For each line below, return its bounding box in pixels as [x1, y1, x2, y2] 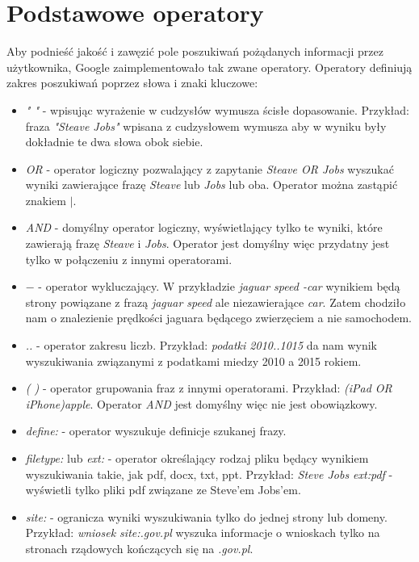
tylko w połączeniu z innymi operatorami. [25, 250, 233, 267]
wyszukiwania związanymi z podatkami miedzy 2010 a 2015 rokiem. [25, 352, 362, 369]
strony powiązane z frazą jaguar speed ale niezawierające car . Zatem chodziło [25, 293, 406, 310]
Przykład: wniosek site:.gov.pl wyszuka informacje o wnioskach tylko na [25, 524, 380, 541]
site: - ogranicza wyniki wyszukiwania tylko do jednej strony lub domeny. [25, 508, 388, 525]
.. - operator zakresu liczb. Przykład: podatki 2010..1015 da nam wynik [25, 337, 377, 354]
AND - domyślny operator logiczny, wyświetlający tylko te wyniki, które [25, 219, 383, 236]
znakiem [25, 191, 66, 208]
